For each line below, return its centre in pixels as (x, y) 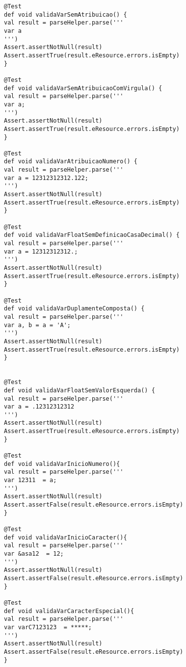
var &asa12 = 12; (34, 553)
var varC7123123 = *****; (48, 627)
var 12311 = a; (30, 480)
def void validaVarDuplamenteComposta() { (74, 309)
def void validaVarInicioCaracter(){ (66, 537)
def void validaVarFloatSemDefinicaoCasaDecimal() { (92, 235)
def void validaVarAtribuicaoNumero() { (71, 162)
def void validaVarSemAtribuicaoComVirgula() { (83, 88)
